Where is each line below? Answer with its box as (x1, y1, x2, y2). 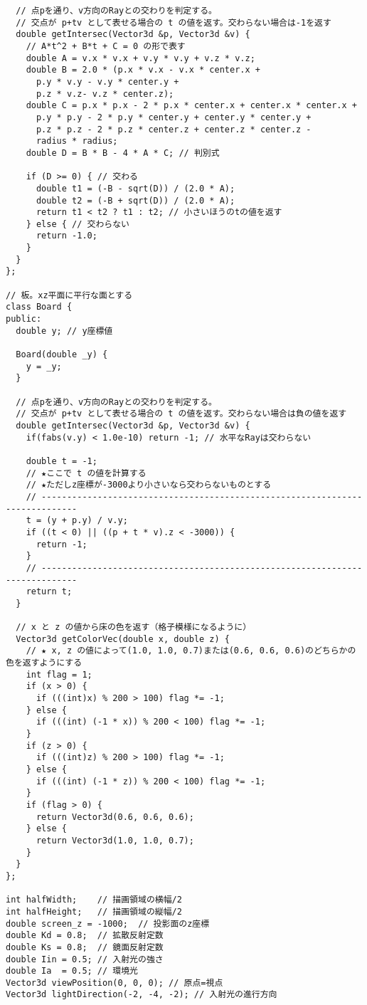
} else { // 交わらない (26, 219, 129, 229)
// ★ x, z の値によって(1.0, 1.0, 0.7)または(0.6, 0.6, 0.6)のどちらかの (26, 646, 356, 656)
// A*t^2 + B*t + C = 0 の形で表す (26, 41, 186, 51)
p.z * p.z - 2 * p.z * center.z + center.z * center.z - (36, 124, 312, 135)
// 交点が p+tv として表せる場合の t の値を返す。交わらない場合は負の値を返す (16, 409, 347, 419)
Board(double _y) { (16, 349, 108, 360)
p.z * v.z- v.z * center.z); (36, 88, 174, 99)
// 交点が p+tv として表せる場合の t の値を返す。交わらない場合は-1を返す (16, 17, 331, 28)
